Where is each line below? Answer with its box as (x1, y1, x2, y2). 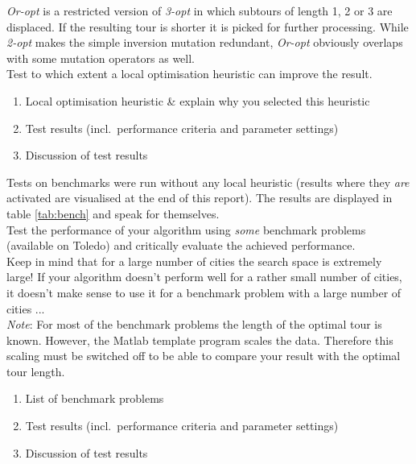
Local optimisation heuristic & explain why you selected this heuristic (25, 92, 370, 109)
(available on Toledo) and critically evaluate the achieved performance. (6, 237, 356, 254)
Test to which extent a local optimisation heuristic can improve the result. (6, 65, 373, 82)
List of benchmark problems (25, 390, 164, 407)
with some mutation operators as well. (6, 49, 196, 66)
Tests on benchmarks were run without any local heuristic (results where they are (6, 173, 410, 190)
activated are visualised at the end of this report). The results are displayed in (6, 189, 393, 206)
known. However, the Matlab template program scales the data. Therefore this (6, 331, 393, 348)
